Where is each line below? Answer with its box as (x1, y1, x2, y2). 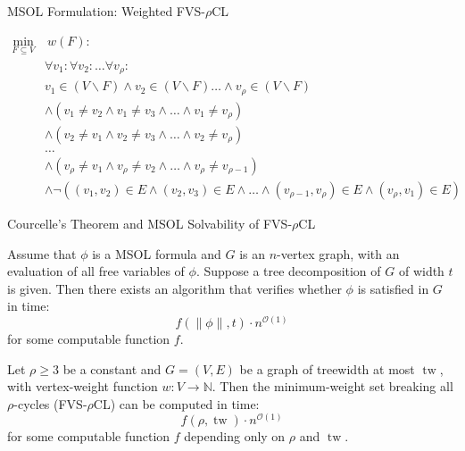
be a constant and (62, 359, 162, 378)
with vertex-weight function (7, 377, 158, 396)
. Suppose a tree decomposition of (195, 262, 381, 280)
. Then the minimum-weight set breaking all (212, 377, 453, 396)
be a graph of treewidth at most (239, 359, 415, 378)
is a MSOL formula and (92, 244, 221, 263)
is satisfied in (357, 279, 429, 297)
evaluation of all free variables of (7, 262, 185, 280)
